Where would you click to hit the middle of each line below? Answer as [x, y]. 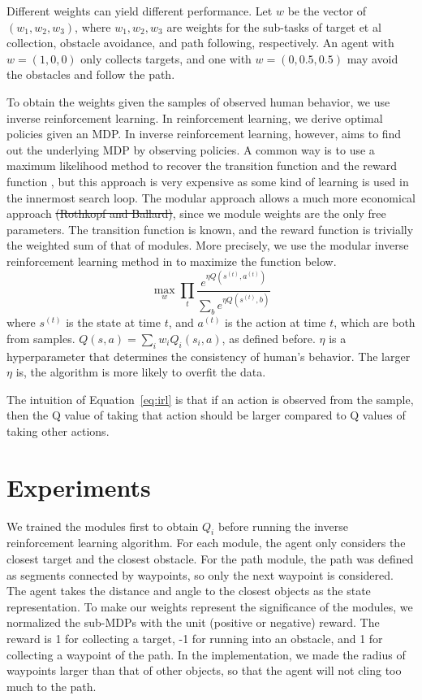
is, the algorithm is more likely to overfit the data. [141, 372]
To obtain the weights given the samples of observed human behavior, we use [198, 101]
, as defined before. [269, 338]
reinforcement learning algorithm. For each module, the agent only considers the [206, 543]
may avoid [372, 58]
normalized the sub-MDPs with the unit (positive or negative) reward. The [193, 622]
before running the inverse [283, 526]
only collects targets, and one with [166, 58]
